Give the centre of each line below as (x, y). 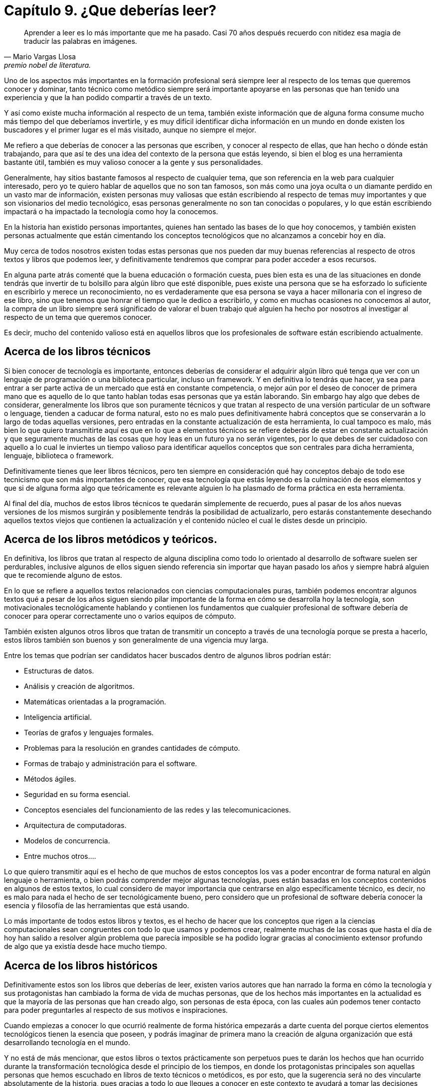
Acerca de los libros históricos (81, 965)
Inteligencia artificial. (58, 717)
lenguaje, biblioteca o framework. (59, 455)
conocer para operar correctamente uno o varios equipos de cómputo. (120, 616)
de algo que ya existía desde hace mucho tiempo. (86, 947)
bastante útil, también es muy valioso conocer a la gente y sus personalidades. (134, 162)
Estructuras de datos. (59, 671)
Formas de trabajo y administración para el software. (111, 764)
